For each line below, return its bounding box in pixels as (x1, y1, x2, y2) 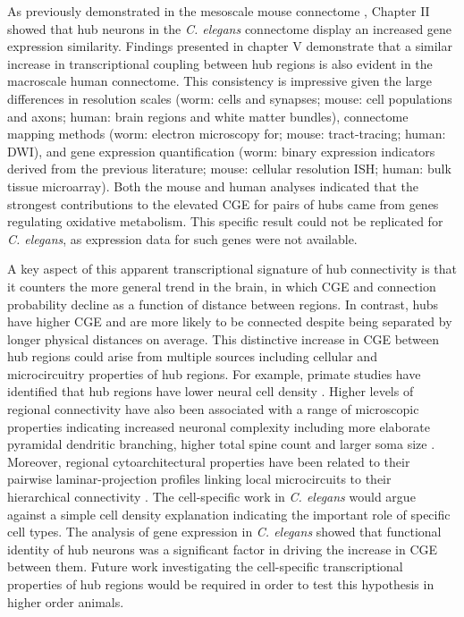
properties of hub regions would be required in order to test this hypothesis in (7, 575, 434, 593)
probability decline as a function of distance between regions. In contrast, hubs (7, 294, 438, 313)
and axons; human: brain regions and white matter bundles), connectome (7, 106, 409, 125)
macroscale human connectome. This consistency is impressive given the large (7, 72, 433, 90)
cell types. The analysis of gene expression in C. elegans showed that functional (7, 522, 442, 541)
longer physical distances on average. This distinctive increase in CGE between (7, 329, 440, 348)
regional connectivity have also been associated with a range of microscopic (7, 400, 419, 418)
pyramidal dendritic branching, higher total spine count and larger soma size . (7, 435, 435, 453)
